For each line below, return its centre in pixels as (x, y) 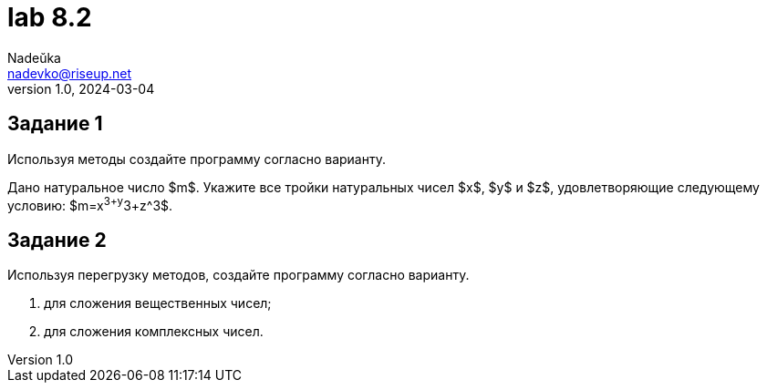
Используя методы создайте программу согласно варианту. (197, 159)
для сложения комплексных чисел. (154, 332)
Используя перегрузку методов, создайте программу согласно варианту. (238, 275)
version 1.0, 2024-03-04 (81, 88)
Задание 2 (57, 240)
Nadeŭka (34, 57)
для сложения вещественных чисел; (158, 303)
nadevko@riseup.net (70, 73)
